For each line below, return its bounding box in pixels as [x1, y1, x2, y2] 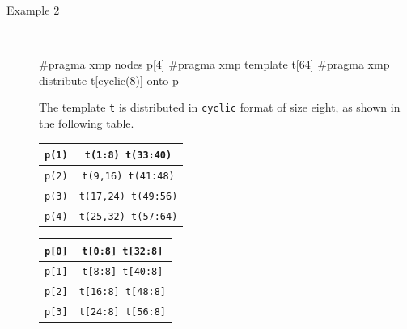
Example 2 [6, 2, 60, 18]
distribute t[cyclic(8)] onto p [39, 71, 179, 88]
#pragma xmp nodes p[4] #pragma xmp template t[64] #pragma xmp [39, 56, 390, 73]
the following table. [39, 115, 134, 132]
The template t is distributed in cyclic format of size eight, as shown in [39, 99, 401, 116]
